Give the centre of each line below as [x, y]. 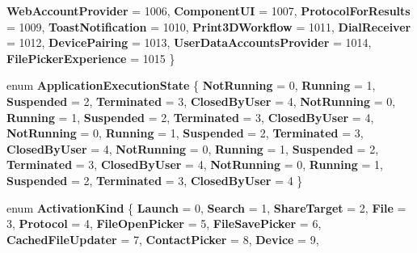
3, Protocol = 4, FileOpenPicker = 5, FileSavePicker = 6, [164, 223]
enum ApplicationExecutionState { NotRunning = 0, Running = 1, [191, 85]
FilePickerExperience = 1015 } [91, 58]
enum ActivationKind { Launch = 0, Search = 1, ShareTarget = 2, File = [206, 207]
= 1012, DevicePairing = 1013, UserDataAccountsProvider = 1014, [189, 42]
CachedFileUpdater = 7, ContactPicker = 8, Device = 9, [163, 239]
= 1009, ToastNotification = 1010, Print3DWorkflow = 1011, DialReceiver [209, 26]
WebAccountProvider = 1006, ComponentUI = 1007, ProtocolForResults [208, 11]
